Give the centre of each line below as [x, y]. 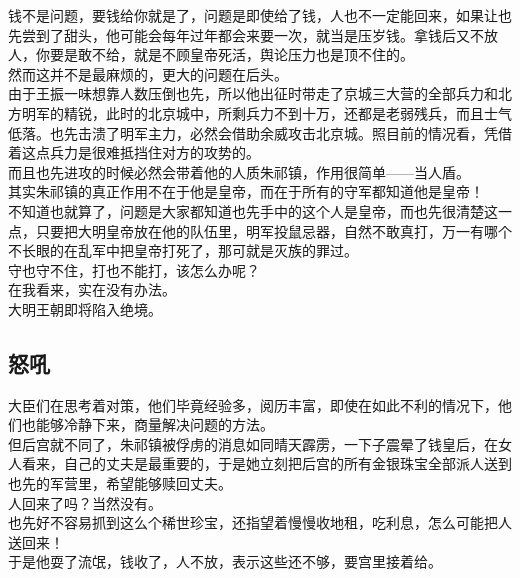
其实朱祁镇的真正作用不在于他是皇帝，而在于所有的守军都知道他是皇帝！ [246, 191]
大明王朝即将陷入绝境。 [85, 308]
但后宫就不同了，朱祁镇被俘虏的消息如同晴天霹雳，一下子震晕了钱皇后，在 [253, 443]
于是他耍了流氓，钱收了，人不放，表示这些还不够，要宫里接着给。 [225, 561]
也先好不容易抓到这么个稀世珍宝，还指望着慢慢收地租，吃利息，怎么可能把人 [260, 522]
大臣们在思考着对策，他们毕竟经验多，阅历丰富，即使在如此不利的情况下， [253, 404]
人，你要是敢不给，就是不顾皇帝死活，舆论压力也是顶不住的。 [211, 54]
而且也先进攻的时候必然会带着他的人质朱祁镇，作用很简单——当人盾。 [239, 171]
